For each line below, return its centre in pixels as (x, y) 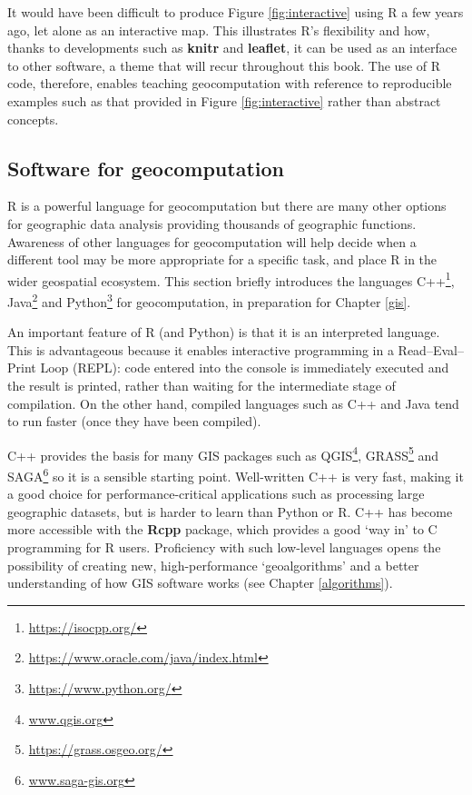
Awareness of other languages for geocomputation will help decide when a (212, 241)
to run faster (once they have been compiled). (134, 421)
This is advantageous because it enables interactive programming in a (201, 349)
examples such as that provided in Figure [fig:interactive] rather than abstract (224, 100)
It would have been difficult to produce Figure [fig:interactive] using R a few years (236, 12)
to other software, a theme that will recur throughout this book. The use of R (224, 65)
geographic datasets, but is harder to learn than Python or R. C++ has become (230, 511)
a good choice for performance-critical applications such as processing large (216, 494)
